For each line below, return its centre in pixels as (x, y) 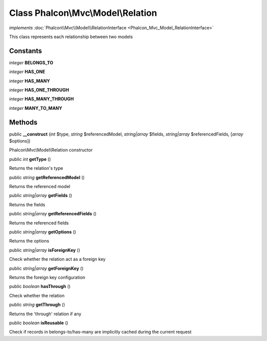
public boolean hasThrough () (40, 287)
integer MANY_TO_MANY (36, 108)
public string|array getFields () (41, 195)
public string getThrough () (37, 305)
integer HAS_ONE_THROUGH (39, 90)
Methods (23, 122)
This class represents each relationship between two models (71, 37)
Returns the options (29, 241)
